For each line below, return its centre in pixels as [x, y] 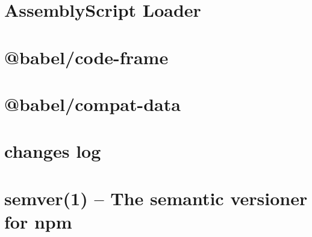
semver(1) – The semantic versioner [156, 198]
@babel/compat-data [92, 103]
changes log [53, 151]
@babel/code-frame [86, 57]
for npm [38, 221]
